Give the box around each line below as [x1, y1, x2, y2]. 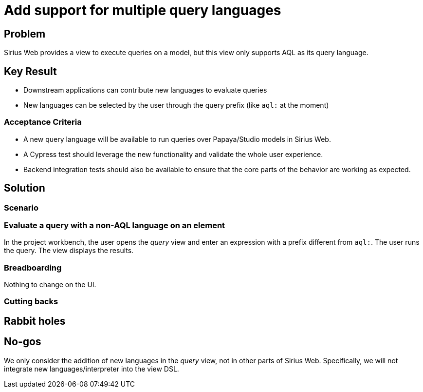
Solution [4, 182, 45, 195]
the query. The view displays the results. [4, 246, 134, 255]
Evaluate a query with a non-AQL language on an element [4, 220, 225, 230]
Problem [4, 27, 46, 40]
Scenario [4, 202, 38, 213]
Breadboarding [4, 262, 62, 273]
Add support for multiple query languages [4, 2, 281, 19]
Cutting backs [4, 296, 58, 307]
